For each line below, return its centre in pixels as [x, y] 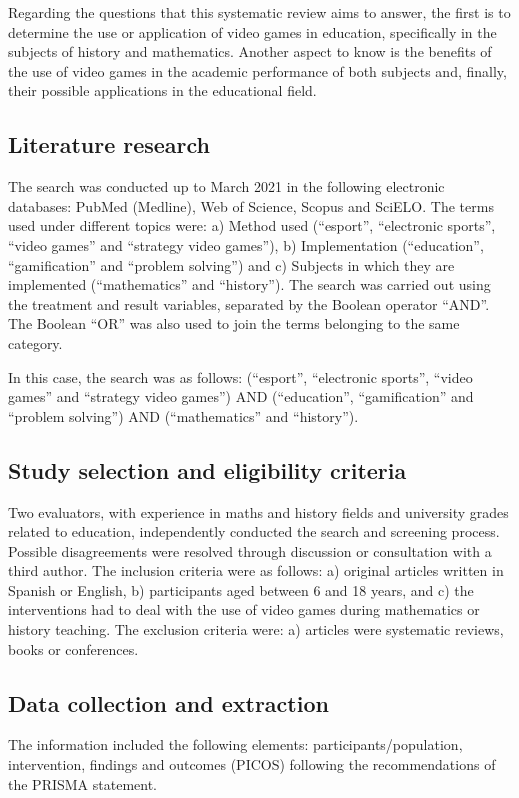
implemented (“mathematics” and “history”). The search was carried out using [249, 284]
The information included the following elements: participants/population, [235, 744]
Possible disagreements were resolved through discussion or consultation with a [250, 550]
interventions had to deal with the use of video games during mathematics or [244, 609]
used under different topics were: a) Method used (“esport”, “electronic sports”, [252, 225]
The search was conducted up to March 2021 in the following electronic [226, 186]
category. [35, 342]
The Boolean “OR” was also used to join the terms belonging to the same [234, 323]
